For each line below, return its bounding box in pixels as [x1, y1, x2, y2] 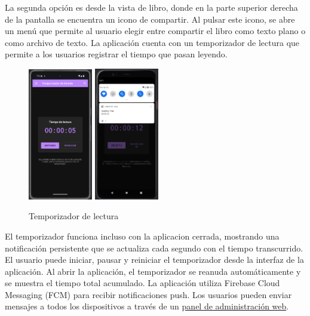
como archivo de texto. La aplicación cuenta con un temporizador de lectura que [5, 36, 300, 48]
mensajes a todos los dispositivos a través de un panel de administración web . [5, 300, 289, 312]
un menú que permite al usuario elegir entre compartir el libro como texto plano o [5, 24, 306, 37]
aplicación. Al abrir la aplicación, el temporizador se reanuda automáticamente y [5, 265, 301, 277]
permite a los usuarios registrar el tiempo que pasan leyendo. [5, 48, 228, 60]
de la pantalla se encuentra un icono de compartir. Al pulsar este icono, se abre [5, 13, 295, 25]
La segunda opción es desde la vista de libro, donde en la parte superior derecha [5, 1, 298, 13]
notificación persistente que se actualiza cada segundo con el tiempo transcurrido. [5, 241, 303, 254]
